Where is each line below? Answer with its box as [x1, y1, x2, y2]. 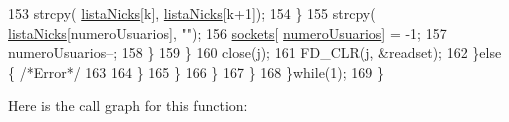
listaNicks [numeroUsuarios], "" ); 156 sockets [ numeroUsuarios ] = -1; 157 [8, 22, 447, 43]
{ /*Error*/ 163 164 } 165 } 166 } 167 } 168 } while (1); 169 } [8, 61, 384, 82]
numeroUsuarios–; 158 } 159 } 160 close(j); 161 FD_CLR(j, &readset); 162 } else [8, 42, 502, 63]
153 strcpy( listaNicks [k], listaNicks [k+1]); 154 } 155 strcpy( [8, 3, 376, 23]
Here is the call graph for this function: [8, 95, 248, 116]
